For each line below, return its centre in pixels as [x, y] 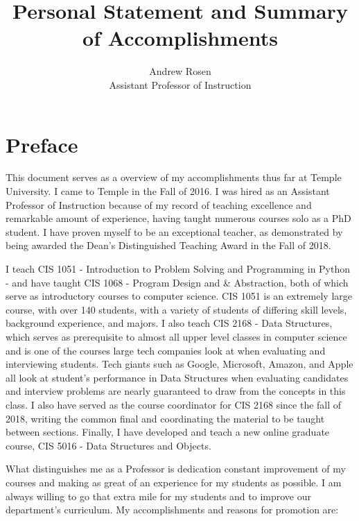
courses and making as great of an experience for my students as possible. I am [174, 482]
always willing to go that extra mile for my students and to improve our [158, 496]
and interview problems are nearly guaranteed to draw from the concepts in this [176, 391]
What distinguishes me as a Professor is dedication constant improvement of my [176, 469]
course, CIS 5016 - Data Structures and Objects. [108, 445]
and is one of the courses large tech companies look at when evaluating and [166, 350]
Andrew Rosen [180, 71]
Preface [42, 144]
